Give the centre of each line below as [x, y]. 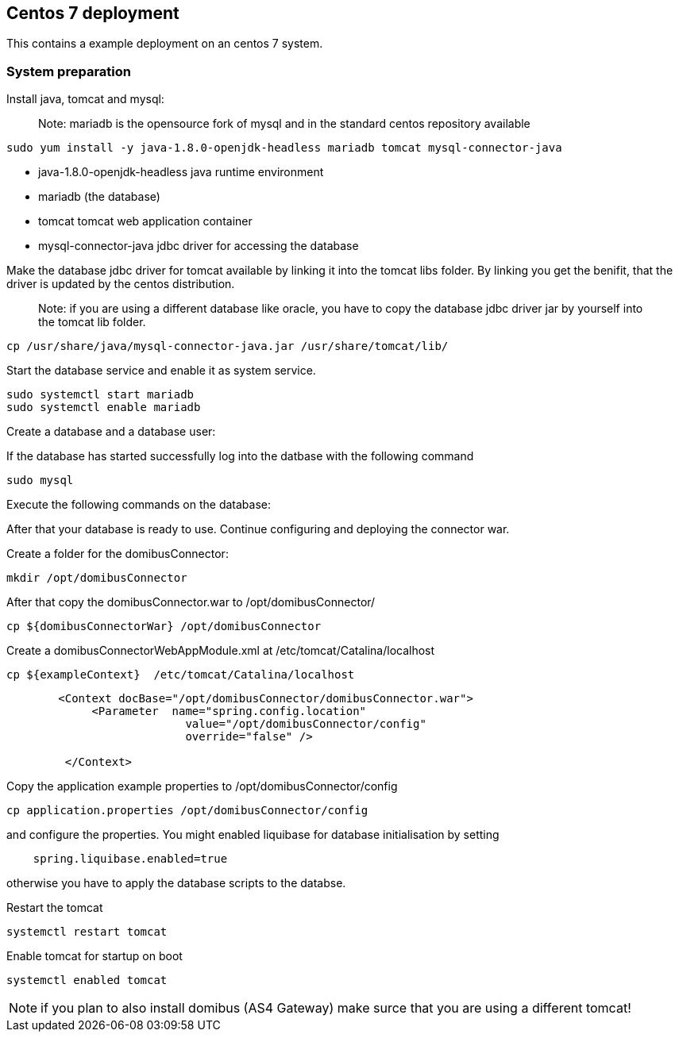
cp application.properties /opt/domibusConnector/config [187, 811]
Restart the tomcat [55, 908]
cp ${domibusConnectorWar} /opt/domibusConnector [164, 627]
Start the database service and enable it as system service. [161, 371]
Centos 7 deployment [93, 13]
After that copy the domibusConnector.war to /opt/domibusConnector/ [191, 602]
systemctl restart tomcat [87, 932]
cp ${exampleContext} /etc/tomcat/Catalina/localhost [181, 675]
